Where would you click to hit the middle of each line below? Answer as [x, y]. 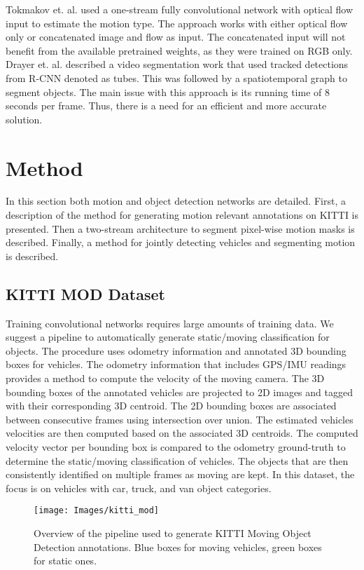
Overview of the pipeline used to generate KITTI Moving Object [173, 533]
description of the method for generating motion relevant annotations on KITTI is [182, 215]
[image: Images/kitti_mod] [96, 511]
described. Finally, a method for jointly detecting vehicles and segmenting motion [181, 242]
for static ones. [65, 561]
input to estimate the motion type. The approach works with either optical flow [177, 23]
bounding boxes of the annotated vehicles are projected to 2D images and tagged [179, 392]
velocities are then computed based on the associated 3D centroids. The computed [182, 433]
